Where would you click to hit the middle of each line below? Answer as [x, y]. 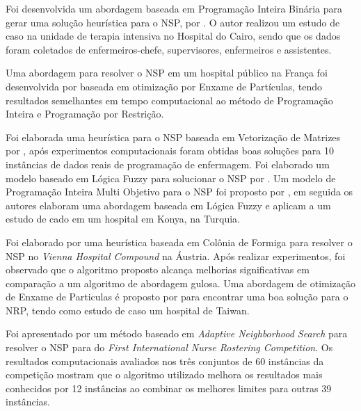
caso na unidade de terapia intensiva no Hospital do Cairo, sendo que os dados [173, 36]
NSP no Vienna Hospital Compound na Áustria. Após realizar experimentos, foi [176, 256]
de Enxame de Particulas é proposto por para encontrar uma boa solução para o [177, 297]
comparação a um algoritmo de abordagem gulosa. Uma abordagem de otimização [181, 283]
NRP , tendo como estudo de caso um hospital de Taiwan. [128, 310]
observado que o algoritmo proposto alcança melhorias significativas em [158, 269]
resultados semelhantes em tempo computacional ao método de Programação [169, 100]
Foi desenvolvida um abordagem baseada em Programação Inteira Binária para [174, 8]
